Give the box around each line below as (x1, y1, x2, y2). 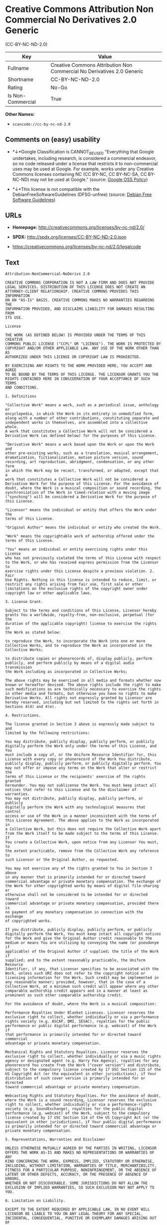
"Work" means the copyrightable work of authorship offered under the (5, 534, 155, 539)
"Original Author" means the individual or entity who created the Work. (5, 525, 162, 530)
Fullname (7, 64, 29, 71)
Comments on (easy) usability (5, 135, 100, 144)
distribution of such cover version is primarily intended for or (5, 1076, 146, 1081)
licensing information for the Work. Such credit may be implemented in (5, 975, 159, 980)
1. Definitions (5, 394, 37, 399)
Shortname (7, 76, 34, 83)
